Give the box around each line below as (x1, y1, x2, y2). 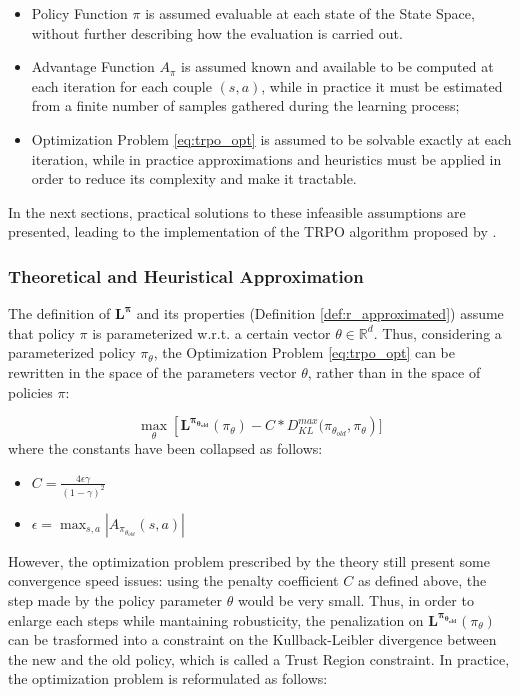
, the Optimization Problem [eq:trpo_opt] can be (153, 342, 455, 363)
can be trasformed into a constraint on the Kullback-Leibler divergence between (8, 629, 497, 650)
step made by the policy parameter (8, 590, 223, 610)
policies (8, 381, 53, 402)
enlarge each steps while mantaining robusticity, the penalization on (8, 609, 424, 630)
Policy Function (31, 3, 128, 23)
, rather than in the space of (307, 361, 481, 382)
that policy (8, 322, 75, 343)
